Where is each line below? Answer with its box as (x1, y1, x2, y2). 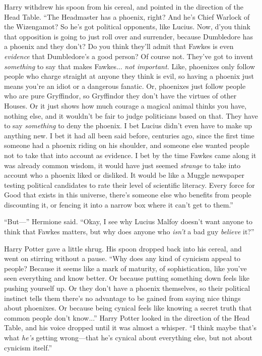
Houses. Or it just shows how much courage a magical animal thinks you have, (4, 100, 247, 111)
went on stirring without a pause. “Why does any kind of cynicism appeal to (4, 253, 241, 264)
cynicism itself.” (4, 342, 52, 352)
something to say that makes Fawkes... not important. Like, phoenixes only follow (4, 61, 255, 71)
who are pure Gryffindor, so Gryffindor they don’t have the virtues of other (4, 90, 237, 101)
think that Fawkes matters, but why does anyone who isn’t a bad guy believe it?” (4, 226, 254, 237)
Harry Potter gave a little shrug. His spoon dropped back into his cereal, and (4, 243, 242, 253)
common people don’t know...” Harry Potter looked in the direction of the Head (4, 312, 250, 323)
